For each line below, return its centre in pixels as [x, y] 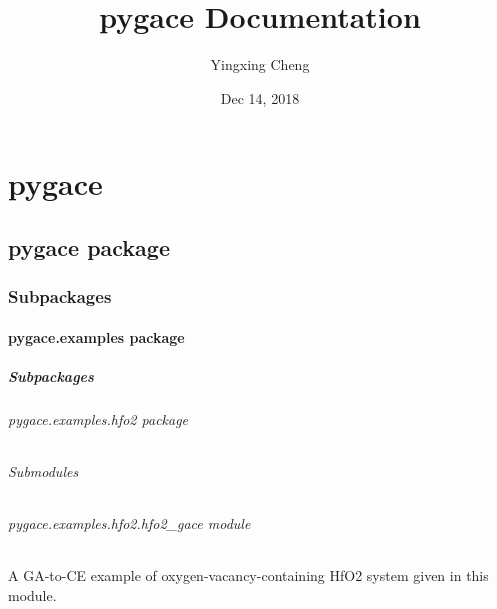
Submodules [43, 471]
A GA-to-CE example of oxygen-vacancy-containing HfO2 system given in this [248, 575]
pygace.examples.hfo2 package [98, 418]
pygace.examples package [96, 336]
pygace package [89, 246]
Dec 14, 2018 [260, 97]
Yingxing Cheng [260, 64]
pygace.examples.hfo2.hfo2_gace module [129, 523]
